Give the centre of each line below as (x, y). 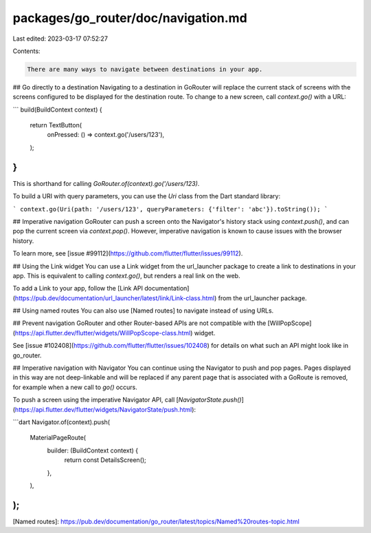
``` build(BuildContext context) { (57, 109)
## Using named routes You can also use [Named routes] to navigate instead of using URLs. (143, 311)
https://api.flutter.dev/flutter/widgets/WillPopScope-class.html (103, 333)
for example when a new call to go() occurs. (75, 387)
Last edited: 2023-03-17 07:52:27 (60, 39)
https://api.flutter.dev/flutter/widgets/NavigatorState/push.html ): (105, 409)
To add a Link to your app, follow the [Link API (78, 289)
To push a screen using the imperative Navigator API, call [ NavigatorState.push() (127, 400)
